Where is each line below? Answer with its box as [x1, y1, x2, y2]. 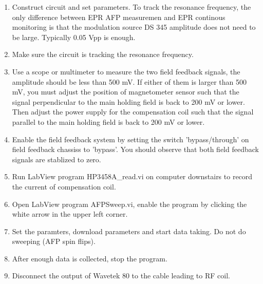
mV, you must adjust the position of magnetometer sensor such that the [12, 86, 239, 97]
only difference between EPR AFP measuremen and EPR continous [12, 11, 226, 22]
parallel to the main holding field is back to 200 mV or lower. [12, 116, 205, 127]
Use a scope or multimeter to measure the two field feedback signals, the [12, 66, 240, 77]
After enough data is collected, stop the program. [12, 253, 167, 263]
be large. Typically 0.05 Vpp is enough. [12, 31, 136, 42]
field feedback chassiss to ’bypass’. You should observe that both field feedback [12, 144, 259, 155]
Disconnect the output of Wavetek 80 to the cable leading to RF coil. [12, 270, 230, 281]
